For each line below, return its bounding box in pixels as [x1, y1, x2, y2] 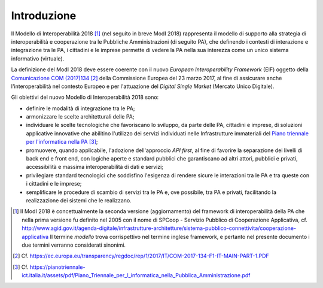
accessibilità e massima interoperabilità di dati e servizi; [26, 163, 164, 171]
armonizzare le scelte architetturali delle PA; [26, 113, 135, 120]
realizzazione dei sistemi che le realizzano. [26, 196, 132, 204]
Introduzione [11, 9, 77, 22]
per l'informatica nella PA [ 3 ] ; [26, 138, 98, 145]
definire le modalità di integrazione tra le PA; [26, 105, 135, 112]
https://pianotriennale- [29, 263, 86, 271]
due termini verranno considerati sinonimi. [22, 241, 126, 248]
